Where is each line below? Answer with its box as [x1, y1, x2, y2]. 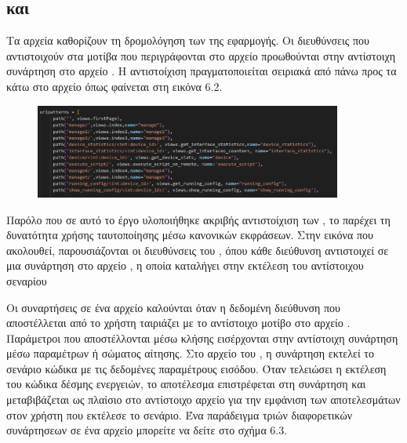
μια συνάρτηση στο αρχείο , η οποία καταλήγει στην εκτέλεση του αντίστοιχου [6, 257, 364, 274]
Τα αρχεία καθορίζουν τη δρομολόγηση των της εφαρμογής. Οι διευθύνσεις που [6, 32, 369, 49]
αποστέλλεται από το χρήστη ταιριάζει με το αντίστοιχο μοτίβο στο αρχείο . [6, 314, 351, 331]
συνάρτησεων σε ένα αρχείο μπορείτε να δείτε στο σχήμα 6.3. [6, 422, 288, 438]
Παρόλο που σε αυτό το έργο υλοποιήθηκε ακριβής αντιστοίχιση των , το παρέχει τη [6, 211, 391, 227]
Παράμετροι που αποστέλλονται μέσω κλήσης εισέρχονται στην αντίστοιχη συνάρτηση [6, 329, 398, 346]
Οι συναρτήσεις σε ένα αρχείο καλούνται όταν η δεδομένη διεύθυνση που [6, 299, 341, 315]
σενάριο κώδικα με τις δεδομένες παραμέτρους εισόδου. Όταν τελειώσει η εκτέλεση [6, 360, 387, 376]
